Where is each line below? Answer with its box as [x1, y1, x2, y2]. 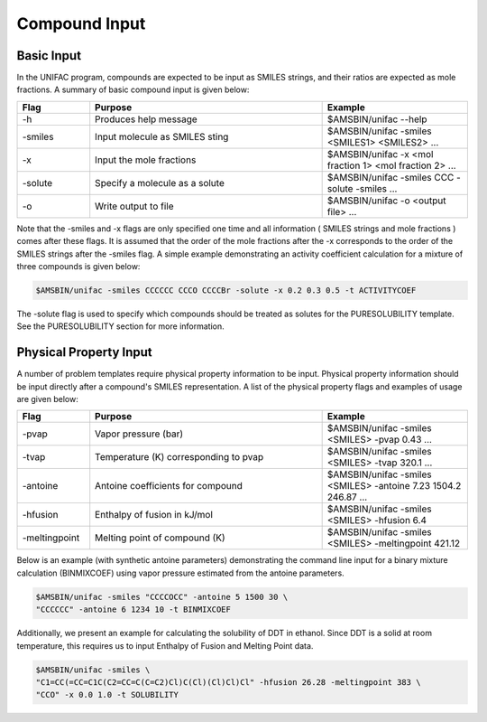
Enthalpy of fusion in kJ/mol [95, 509, 214, 521]
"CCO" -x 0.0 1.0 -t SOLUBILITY [35, 689, 179, 700]
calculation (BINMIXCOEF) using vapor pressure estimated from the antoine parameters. [16, 567, 345, 578]
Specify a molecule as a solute [95, 176, 225, 189]
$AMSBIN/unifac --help [326, 113, 427, 126]
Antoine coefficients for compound [95, 480, 243, 492]
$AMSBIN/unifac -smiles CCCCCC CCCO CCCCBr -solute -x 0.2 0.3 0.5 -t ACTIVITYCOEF [35, 286, 417, 295]
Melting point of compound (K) [95, 531, 225, 544]
